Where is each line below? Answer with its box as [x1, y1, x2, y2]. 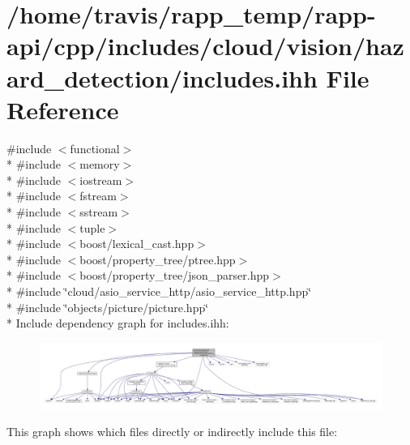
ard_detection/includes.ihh [6, 61, 318, 94]
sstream [79, 203, 118, 220]
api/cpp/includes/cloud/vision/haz [6, 29, 404, 62]
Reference [6, 92, 119, 126]
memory [79, 156, 120, 173]
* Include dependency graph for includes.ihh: [6, 314, 229, 332]
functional [70, 139, 120, 156]
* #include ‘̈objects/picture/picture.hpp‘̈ [6, 298, 209, 315]
